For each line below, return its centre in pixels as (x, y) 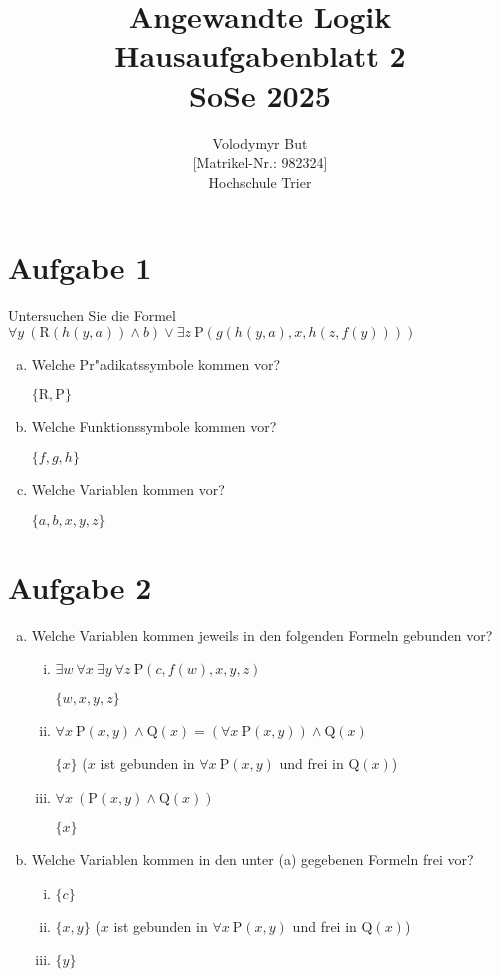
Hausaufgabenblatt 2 (260, 55)
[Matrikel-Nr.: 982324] (260, 162)
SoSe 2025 (260, 94)
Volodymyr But (260, 142)
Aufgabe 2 (80, 586)
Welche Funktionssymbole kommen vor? (154, 426)
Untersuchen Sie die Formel (92, 315)
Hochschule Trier (260, 181)
